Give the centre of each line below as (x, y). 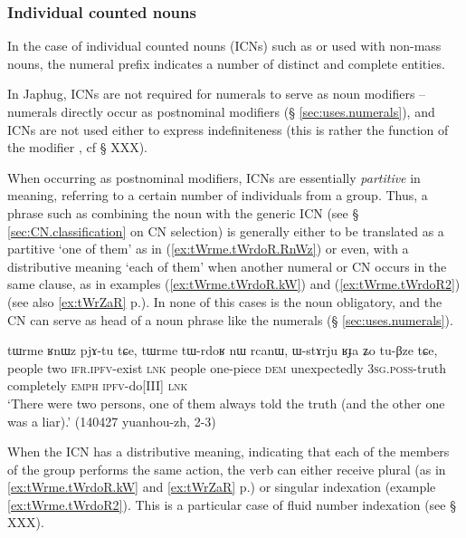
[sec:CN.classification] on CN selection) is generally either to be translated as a (226, 231)
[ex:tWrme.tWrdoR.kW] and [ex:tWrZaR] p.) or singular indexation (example (222, 487)
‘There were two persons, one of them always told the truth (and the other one (226, 403)
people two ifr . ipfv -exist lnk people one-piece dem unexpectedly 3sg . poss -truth (227, 367)
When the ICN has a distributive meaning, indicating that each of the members (228, 452)
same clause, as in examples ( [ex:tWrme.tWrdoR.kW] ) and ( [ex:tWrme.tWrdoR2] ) (234, 284)
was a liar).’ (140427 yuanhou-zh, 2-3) (112, 421)
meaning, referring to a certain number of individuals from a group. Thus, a (218, 195)
